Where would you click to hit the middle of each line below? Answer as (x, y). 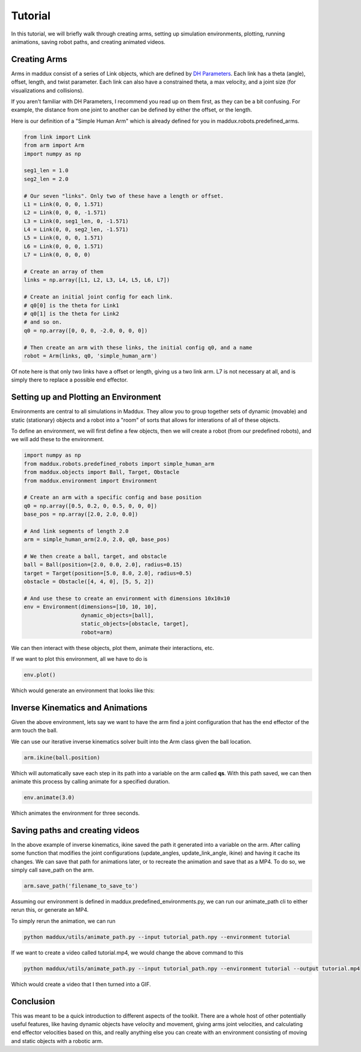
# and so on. (43, 322)
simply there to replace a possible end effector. (69, 380)
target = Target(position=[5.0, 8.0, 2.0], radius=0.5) (108, 573)
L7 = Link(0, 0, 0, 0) (57, 255)
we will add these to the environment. (58, 439)
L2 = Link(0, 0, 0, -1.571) (65, 213)
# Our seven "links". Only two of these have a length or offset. (124, 196)
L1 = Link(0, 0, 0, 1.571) (63, 204)
